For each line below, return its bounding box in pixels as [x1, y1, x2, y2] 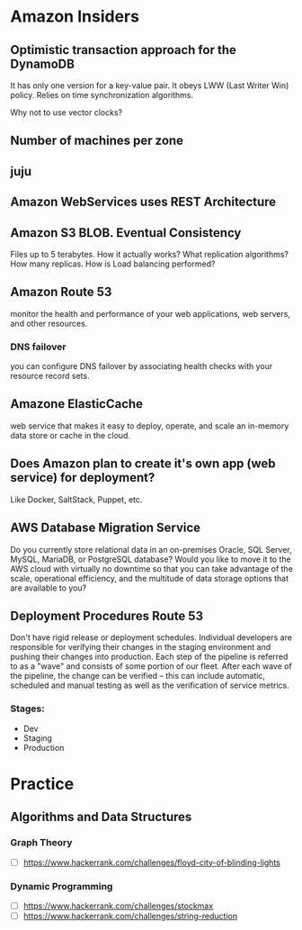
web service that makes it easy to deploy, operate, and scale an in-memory [10, 420, 289, 431]
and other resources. [10, 318, 88, 329]
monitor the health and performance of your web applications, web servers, [10, 308, 291, 319]
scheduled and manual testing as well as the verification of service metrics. [10, 680, 290, 691]
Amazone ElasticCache [10, 396, 143, 411]
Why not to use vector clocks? [10, 107, 123, 118]
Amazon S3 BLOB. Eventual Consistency [10, 225, 242, 240]
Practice [10, 773, 75, 794]
